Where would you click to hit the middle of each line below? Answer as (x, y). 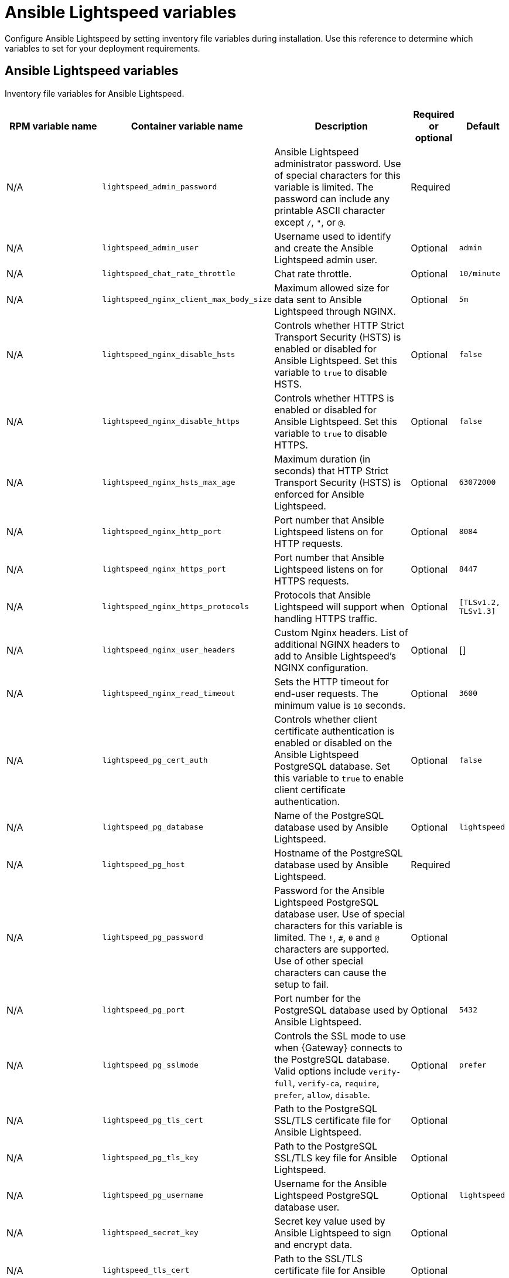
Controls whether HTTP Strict (339, 325)
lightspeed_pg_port (144, 1010)
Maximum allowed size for (332, 288)
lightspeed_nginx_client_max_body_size (187, 300)
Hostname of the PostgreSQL (339, 853)
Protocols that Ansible (323, 595)
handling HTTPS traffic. (326, 618)
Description (341, 126)
